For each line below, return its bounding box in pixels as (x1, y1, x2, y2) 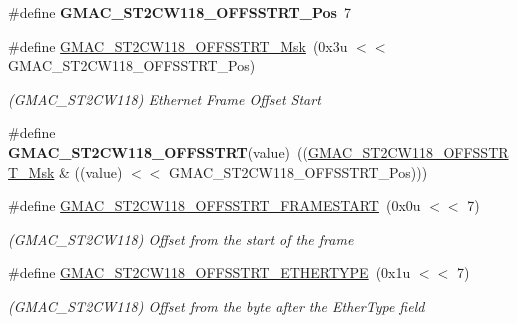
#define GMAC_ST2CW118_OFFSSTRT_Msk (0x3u (8, 35, 348, 56)
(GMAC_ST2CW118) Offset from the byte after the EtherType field (8, 295, 425, 316)
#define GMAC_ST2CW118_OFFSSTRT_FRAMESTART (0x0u (8, 195, 421, 216)
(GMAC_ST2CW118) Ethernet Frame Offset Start (8, 88, 321, 109)
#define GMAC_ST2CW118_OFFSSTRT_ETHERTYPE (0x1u (8, 262, 411, 283)
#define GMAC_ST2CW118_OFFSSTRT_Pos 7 (8, 2, 351, 22)
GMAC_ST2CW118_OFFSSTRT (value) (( (8, 141, 308, 162)
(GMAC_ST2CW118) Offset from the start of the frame (8, 228, 354, 249)
